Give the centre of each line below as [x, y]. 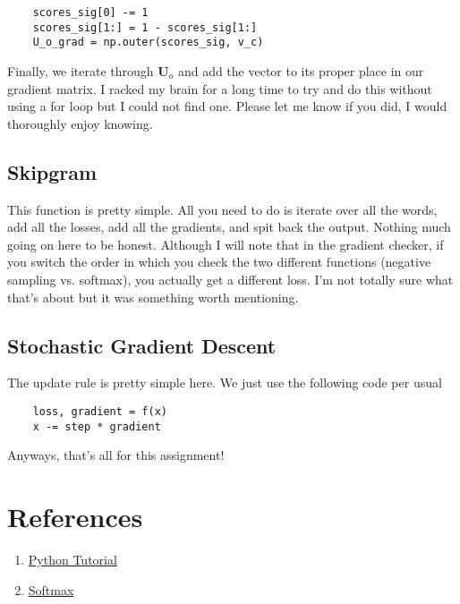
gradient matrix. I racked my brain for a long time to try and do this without [220, 88]
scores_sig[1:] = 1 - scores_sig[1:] [145, 27]
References [75, 516]
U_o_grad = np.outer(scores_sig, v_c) [148, 43]
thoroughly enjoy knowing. [80, 123]
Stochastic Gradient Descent [142, 345]
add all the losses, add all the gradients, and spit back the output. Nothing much [229, 227]
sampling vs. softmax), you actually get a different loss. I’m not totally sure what [230, 279]
